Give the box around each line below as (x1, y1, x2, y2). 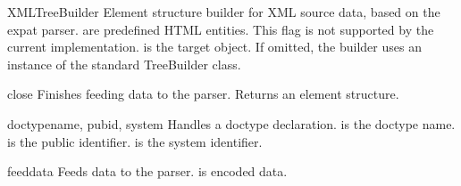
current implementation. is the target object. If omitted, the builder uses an (7, 37, 422, 56)
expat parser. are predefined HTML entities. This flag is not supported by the (7, 20, 434, 38)
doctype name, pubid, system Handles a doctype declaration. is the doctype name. (7, 114, 456, 133)
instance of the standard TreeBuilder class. (7, 54, 241, 73)
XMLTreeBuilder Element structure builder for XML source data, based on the (7, 3, 440, 20)
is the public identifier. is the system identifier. (7, 132, 263, 150)
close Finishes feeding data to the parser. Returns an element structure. (7, 85, 399, 103)
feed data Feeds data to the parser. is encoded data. (7, 162, 288, 181)
